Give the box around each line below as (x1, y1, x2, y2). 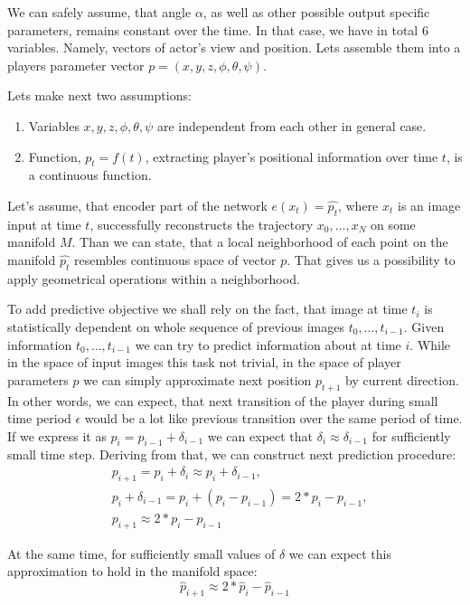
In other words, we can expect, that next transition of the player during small (7, 391, 438, 410)
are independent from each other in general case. (156, 116, 427, 135)
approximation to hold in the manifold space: (7, 562, 258, 581)
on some (370, 214, 416, 233)
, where (337, 195, 379, 214)
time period (7, 409, 71, 428)
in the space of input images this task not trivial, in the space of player (7, 353, 401, 372)
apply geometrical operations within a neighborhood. (7, 269, 300, 288)
